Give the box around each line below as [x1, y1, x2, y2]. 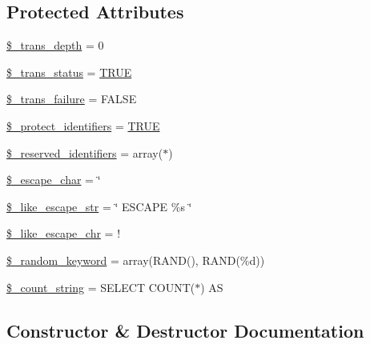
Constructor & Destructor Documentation [6, 318, 364, 342]
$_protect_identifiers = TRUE [6, 117, 160, 134]
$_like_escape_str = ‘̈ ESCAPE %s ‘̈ [6, 198, 192, 214]
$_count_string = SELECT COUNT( [6, 278, 195, 295]
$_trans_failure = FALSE [6, 90, 137, 107]
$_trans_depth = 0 [6, 37, 104, 54]
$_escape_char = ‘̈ [6, 171, 101, 188]
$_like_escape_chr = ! [6, 225, 121, 242]
